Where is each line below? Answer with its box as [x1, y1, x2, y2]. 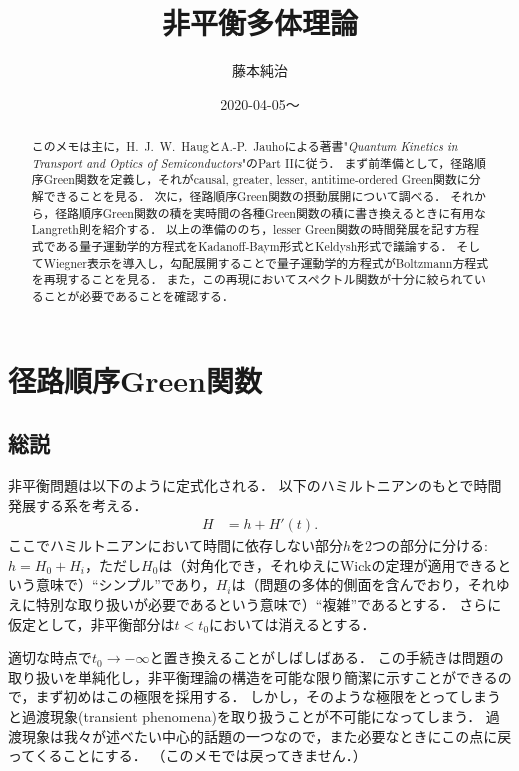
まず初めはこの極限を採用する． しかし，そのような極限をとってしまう [35, 686, 501, 707]
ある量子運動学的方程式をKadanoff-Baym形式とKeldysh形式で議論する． [55, 238, 453, 255]
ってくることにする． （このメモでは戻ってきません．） [8, 745, 367, 766]
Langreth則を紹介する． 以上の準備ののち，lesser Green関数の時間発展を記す [31, 221, 456, 238]
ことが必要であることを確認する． [43, 288, 234, 305]
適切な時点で [8, 647, 92, 668]
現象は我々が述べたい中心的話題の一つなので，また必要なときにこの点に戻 [21, 725, 512, 746]
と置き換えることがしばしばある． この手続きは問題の [149, 647, 504, 668]
